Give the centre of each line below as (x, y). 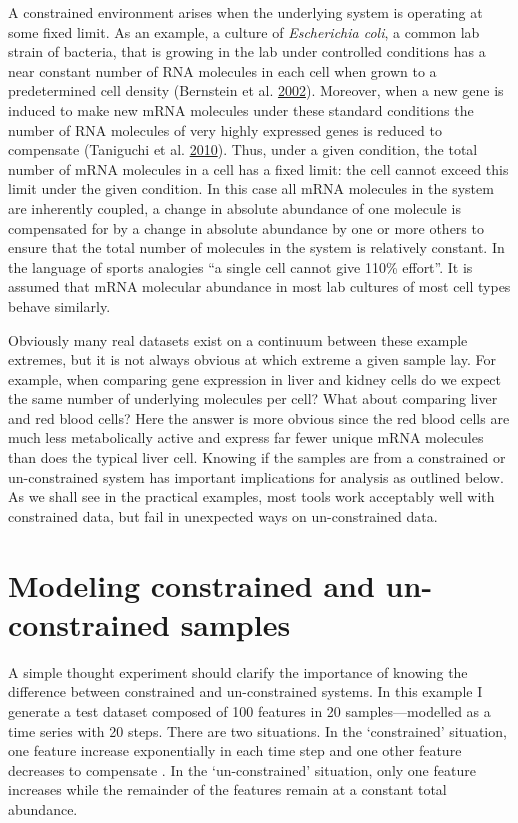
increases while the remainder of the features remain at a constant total (227, 789)
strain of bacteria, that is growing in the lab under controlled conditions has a (247, 51)
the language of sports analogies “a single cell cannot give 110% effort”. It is (240, 266)
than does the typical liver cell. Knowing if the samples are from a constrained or (257, 457)
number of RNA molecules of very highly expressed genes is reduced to (225, 129)
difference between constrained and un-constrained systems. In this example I (245, 691)
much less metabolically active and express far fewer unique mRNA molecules (246, 437)
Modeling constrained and (191, 584)
